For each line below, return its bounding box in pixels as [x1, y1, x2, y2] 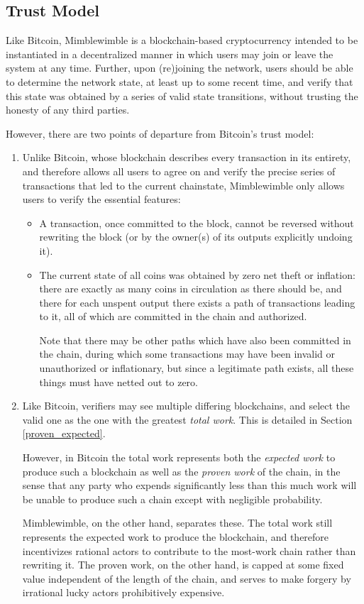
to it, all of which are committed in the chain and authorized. [39, 309, 307, 324]
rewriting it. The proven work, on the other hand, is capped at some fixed [22, 557, 344, 572]
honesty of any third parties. [6, 102, 130, 117]
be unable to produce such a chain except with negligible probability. [22, 491, 323, 506]
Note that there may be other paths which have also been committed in [39, 332, 351, 347]
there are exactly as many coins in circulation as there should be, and [39, 281, 342, 296]
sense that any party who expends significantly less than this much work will [22, 478, 357, 493]
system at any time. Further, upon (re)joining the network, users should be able [6, 60, 353, 75]
